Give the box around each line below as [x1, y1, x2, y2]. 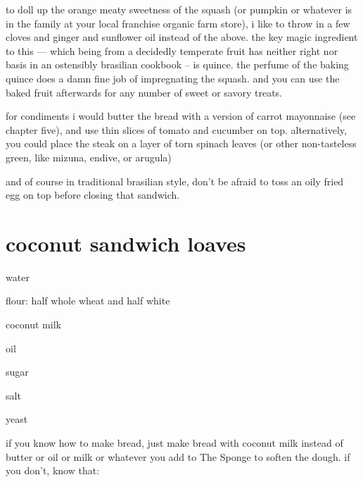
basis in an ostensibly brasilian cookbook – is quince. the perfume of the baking [6, 57, 349, 72]
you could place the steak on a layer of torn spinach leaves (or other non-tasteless [6, 136, 357, 151]
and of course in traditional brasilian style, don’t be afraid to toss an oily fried [6, 173, 344, 188]
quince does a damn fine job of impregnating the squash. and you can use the [6, 70, 340, 85]
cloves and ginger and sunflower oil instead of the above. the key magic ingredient [6, 30, 358, 44]
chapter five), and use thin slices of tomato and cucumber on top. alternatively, [6, 122, 347, 137]
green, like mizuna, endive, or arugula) [6, 149, 172, 164]
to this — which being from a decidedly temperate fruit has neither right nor [6, 43, 338, 58]
